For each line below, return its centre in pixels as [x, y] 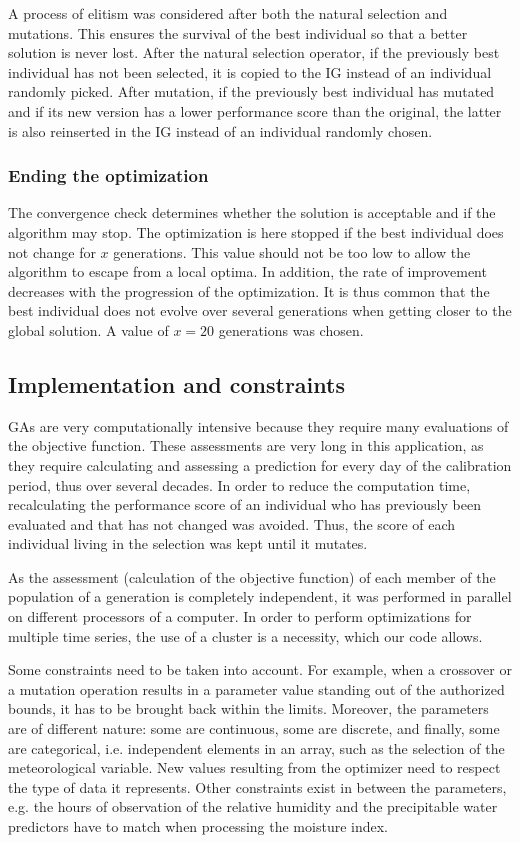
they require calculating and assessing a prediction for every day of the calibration [260, 464]
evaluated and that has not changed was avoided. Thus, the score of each [232, 523]
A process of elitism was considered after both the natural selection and [228, 13]
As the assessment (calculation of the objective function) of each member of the [252, 576]
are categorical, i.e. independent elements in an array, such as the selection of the [256, 747]
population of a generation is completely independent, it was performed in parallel [260, 596]
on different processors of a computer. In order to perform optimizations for [240, 616]
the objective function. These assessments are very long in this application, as [246, 445]
